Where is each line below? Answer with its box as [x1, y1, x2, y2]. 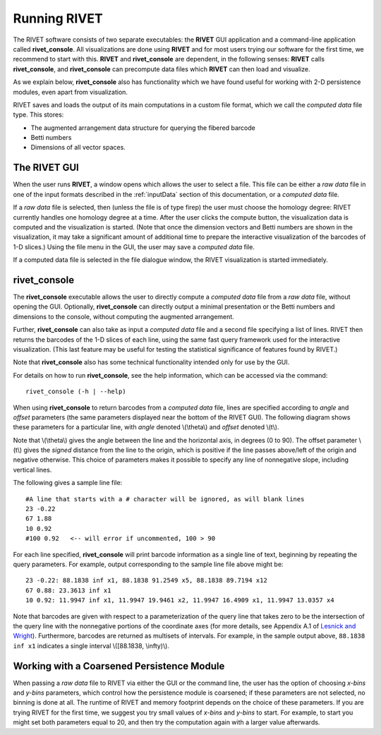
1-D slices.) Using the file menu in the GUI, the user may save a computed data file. [13, 242, 255, 251]
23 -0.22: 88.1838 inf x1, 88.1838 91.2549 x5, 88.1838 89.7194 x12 [25, 576, 267, 585]
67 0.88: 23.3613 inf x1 [25, 586, 111, 594]
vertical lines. [13, 465, 52, 474]
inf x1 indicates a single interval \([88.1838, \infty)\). [13, 641, 169, 650]
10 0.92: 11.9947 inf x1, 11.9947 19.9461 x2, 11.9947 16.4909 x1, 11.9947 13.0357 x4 [25, 597, 334, 604]
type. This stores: [13, 110, 64, 119]
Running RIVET [13, 11, 103, 26]
